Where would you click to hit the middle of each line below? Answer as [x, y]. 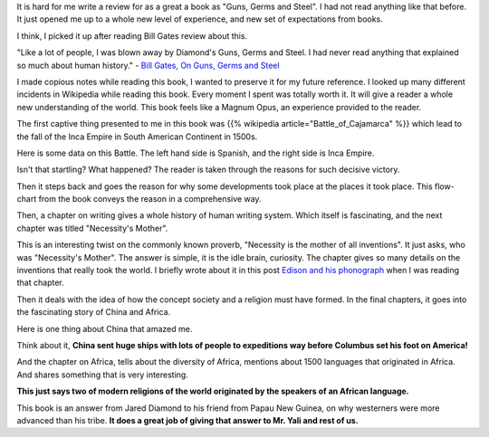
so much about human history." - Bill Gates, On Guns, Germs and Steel [148, 65]
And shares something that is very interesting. [103, 375]
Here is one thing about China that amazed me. [105, 328]
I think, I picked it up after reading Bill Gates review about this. [132, 35]
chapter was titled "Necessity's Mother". [92, 228]
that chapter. [40, 283]
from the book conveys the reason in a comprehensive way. [150, 199]
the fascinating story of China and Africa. [94, 312]
